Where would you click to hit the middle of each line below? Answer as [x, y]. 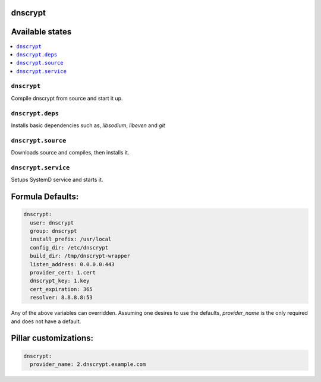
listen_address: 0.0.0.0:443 [73, 264]
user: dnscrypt [52, 222]
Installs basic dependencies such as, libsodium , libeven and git [88, 125]
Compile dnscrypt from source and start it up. [67, 98]
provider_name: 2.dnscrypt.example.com [88, 364]
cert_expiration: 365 [62, 289]
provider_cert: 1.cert [63, 272]
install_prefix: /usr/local [71, 239]
